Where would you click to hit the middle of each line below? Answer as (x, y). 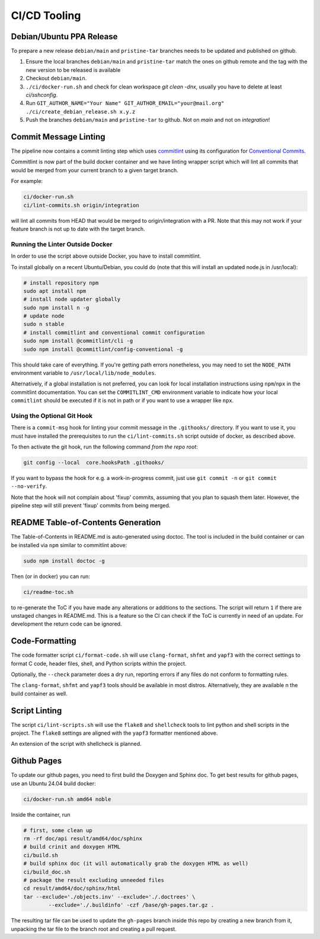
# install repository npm (61, 283)
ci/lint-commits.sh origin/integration (81, 205)
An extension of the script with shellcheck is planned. (76, 744)
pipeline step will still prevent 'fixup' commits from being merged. (91, 505)
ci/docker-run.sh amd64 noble (67, 799)
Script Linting (36, 711)
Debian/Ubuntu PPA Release (64, 37)
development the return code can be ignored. (66, 624)
